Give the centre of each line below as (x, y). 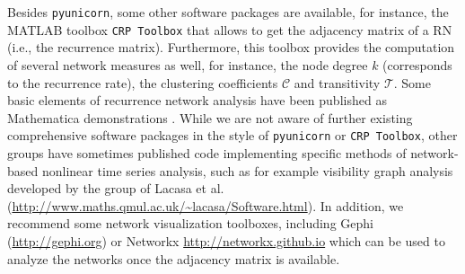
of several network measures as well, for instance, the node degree (188, 64)
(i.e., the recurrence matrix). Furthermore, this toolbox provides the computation (231, 47)
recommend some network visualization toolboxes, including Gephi (190, 223)
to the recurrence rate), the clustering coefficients (143, 82)
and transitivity (337, 82)
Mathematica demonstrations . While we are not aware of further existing (210, 117)
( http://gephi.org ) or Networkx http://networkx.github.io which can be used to (226, 240)
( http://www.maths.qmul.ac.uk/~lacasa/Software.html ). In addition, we (206, 205)
